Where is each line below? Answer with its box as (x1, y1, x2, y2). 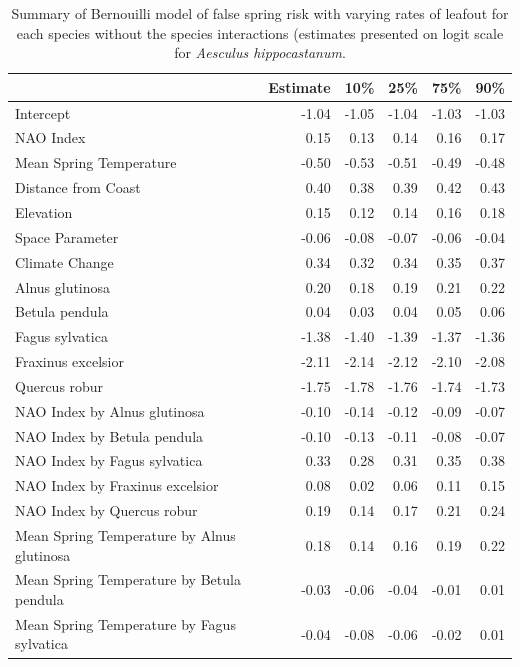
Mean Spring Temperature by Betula (15, 569, 241, 590)
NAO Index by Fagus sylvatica (15, 450, 203, 471)
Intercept (15, 102, 71, 123)
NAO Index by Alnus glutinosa (15, 400, 205, 421)
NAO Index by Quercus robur (15, 500, 198, 521)
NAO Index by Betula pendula (15, 425, 204, 446)
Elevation (15, 202, 73, 222)
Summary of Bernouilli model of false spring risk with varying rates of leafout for (11, 3, 509, 23)
